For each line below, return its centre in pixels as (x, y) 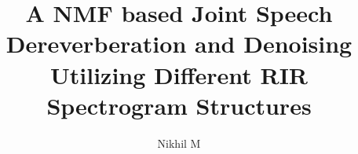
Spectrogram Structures (179, 105)
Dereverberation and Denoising (179, 44)
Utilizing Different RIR (179, 74)
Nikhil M (179, 143)
